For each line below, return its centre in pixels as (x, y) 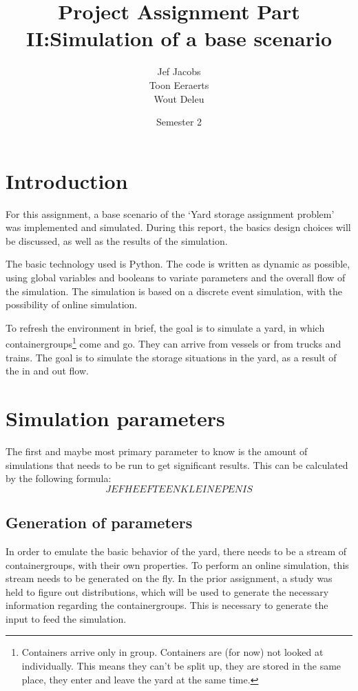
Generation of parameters (99, 522)
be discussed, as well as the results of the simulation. (117, 240)
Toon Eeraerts (179, 84)
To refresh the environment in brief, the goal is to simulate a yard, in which (165, 327)
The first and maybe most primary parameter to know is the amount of (157, 451)
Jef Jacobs (179, 71)
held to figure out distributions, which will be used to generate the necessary (167, 591)
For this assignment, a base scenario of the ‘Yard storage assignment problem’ (170, 213)
